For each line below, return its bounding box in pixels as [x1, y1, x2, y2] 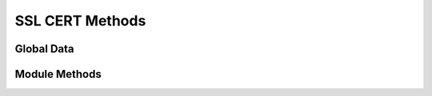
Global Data [14, 42, 74, 56]
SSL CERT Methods [14, 12, 146, 29]
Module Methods [14, 67, 102, 81]
